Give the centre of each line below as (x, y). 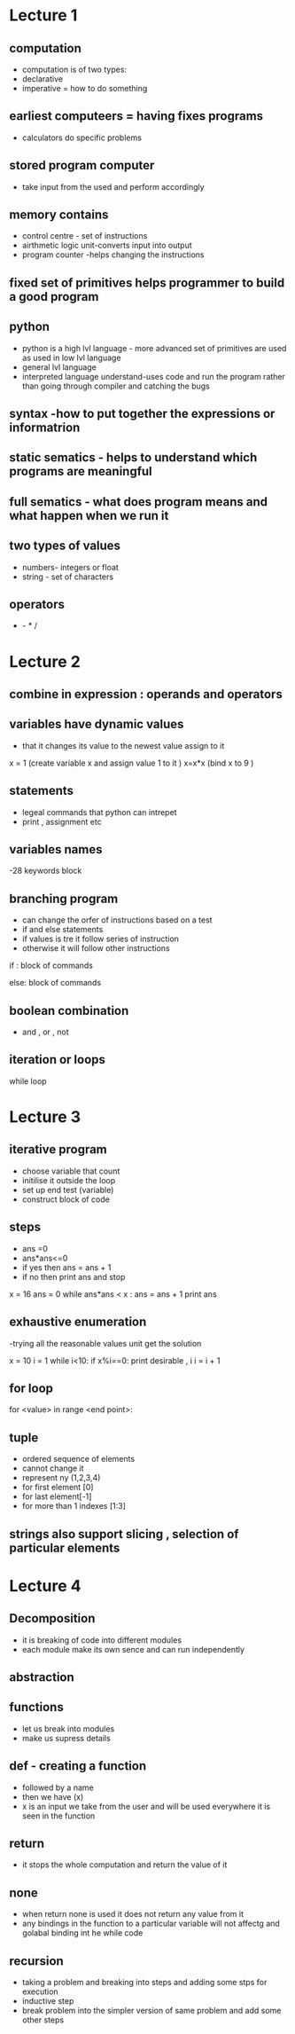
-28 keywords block (46, 871)
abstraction (42, 1677)
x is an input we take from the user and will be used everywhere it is (146, 1806)
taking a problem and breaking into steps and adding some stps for (144, 1982)
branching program (64, 898)
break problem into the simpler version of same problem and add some (151, 2010)
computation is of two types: (74, 69)
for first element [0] (58, 1488)
